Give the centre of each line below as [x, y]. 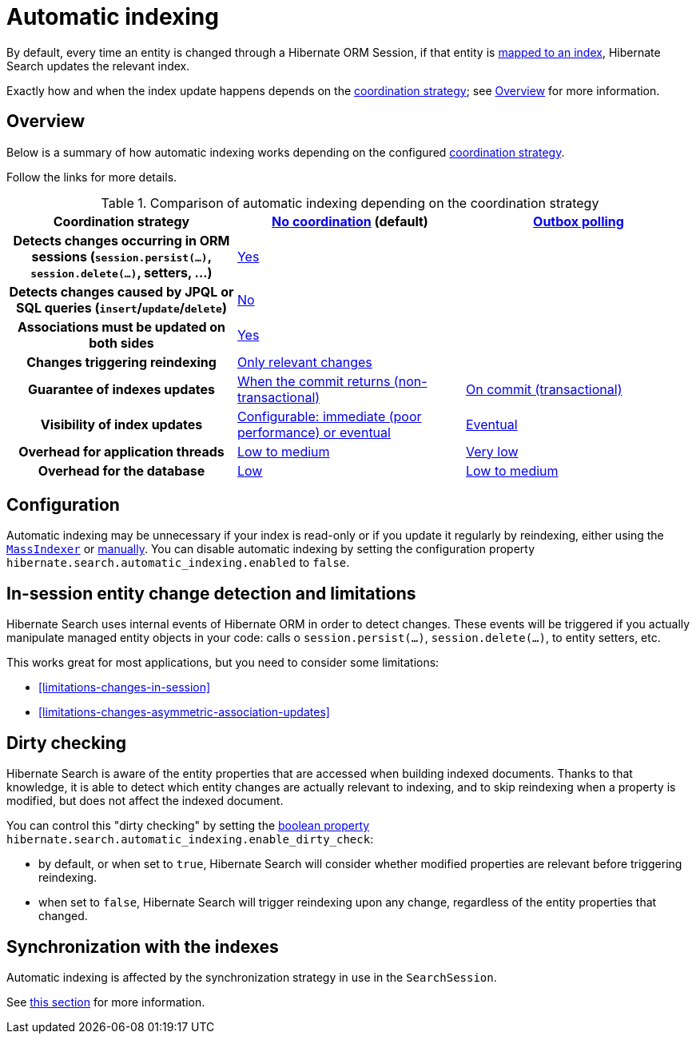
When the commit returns [314, 381]
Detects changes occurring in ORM [121, 240]
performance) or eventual [314, 432]
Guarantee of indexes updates [121, 389]
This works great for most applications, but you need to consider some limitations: [223, 663]
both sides [121, 343]
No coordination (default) [350, 221]
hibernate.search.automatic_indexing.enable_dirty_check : [190, 839]
